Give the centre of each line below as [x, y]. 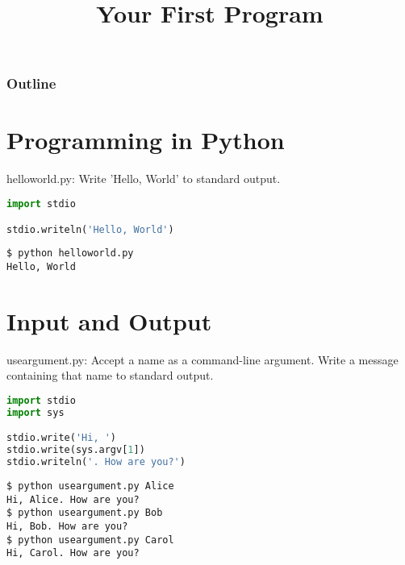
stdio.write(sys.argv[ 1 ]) [76, 450]
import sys [35, 412]
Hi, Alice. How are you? [73, 499]
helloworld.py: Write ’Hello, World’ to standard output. [144, 179]
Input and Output [109, 320]
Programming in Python [146, 140]
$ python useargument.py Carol [90, 540]
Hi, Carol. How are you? [73, 553]
